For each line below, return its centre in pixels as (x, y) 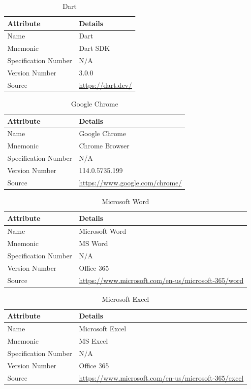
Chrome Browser (104, 146)
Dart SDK (94, 48)
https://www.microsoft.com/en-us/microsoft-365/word (161, 280)
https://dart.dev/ (105, 85)
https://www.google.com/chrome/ (130, 182)
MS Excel (94, 341)
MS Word (94, 243)
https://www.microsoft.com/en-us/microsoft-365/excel (161, 377)
